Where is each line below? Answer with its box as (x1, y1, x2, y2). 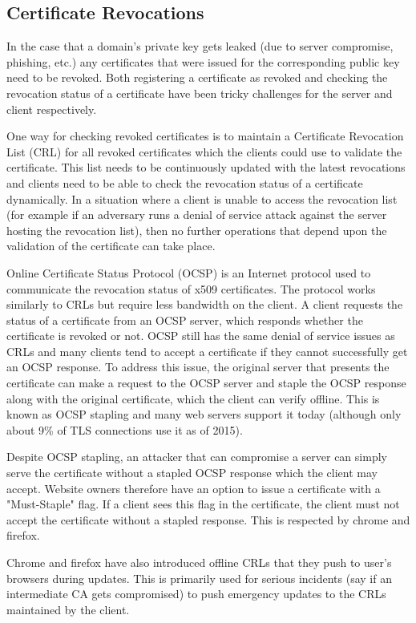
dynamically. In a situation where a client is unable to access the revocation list (6, 190, 398, 207)
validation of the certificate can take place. (6, 237, 216, 254)
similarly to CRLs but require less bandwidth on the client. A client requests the (6, 296, 403, 313)
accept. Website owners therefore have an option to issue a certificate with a (6, 479, 381, 496)
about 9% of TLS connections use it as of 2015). (6, 421, 243, 438)
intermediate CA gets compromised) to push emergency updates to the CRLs (6, 585, 386, 602)
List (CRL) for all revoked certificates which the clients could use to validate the (6, 143, 402, 160)
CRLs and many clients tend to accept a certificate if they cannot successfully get (6, 342, 408, 359)
